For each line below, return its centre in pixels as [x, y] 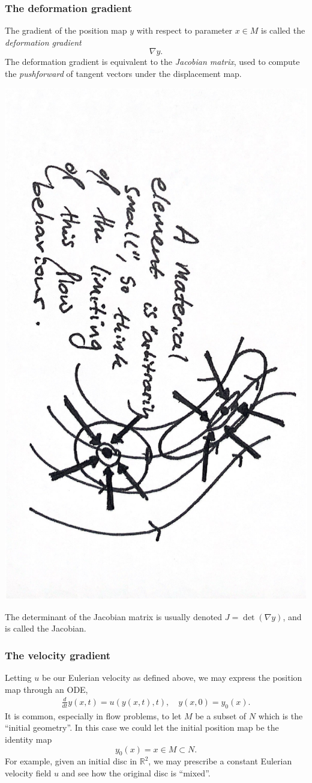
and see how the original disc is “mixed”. [136, 772]
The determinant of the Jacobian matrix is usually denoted [114, 616]
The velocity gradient [58, 655]
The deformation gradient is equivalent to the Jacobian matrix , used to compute [152, 62]
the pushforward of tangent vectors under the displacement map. [123, 73]
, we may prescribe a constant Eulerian [220, 761]
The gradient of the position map [66, 30]
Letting [18, 678]
